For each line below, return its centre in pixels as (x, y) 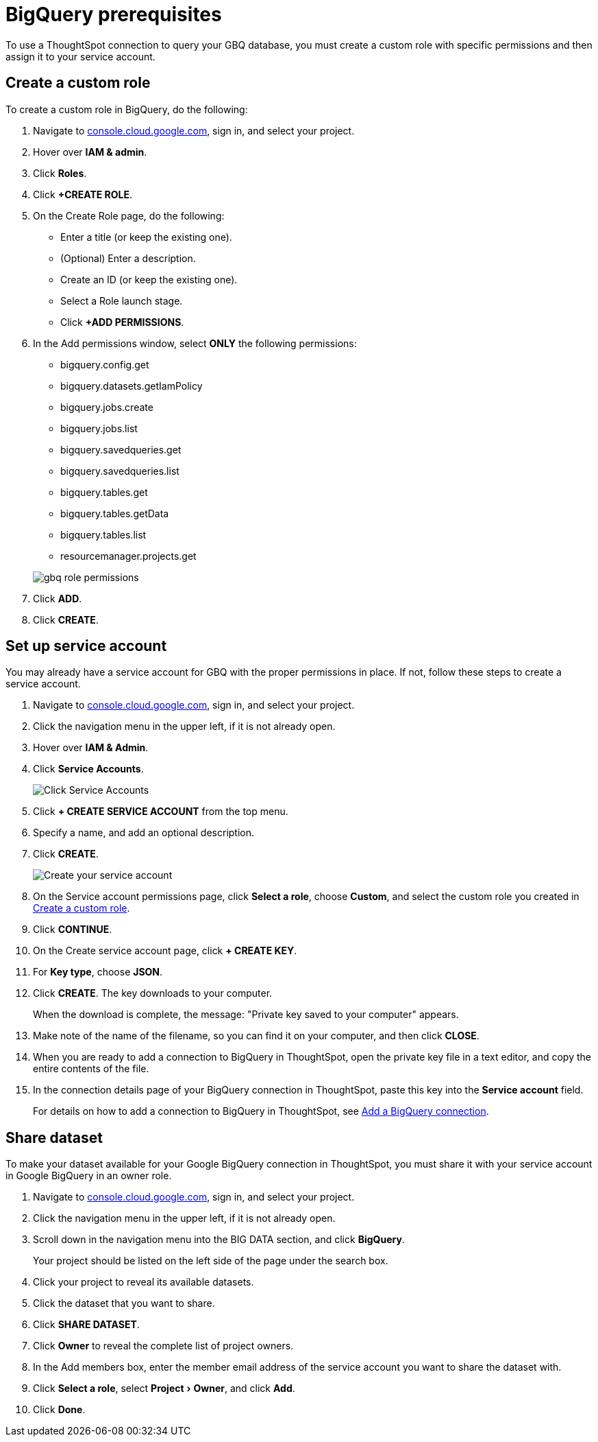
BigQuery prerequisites (114, 14)
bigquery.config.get (105, 364)
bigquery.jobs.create (107, 407)
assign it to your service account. (80, 56)
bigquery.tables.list (103, 534)
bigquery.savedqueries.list (120, 471)
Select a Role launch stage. (122, 300)
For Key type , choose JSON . (98, 972)
